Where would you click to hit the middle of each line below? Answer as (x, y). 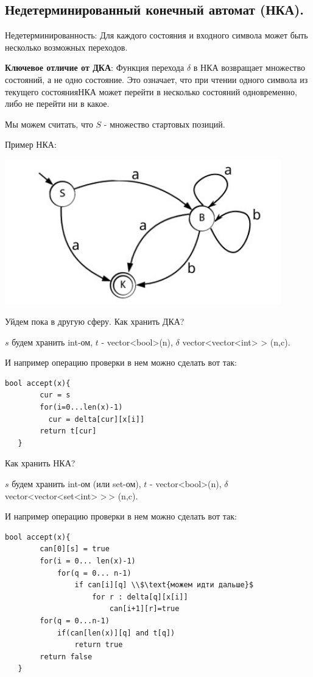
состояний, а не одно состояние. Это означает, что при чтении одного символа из (156, 79)
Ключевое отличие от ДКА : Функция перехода (95, 67)
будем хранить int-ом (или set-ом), (76, 484)
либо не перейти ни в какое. (57, 103)
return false (66, 657)
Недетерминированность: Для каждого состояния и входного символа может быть (156, 35)
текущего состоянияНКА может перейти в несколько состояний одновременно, (151, 91)
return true (99, 645)
